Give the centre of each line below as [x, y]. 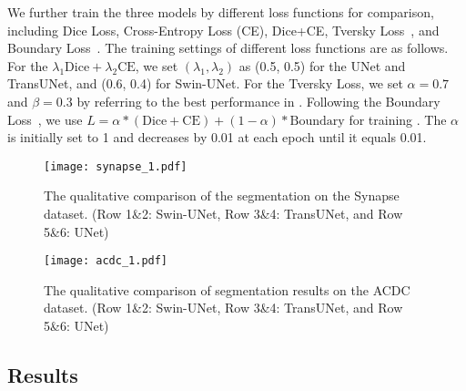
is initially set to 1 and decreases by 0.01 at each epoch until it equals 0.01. [217, 137]
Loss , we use [45, 119]
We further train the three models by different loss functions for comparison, [221, 12]
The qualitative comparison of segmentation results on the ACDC [227, 289]
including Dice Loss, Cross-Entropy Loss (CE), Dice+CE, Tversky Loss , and [223, 30]
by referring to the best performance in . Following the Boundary [258, 101]
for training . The [398, 119]
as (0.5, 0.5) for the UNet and [322, 65]
